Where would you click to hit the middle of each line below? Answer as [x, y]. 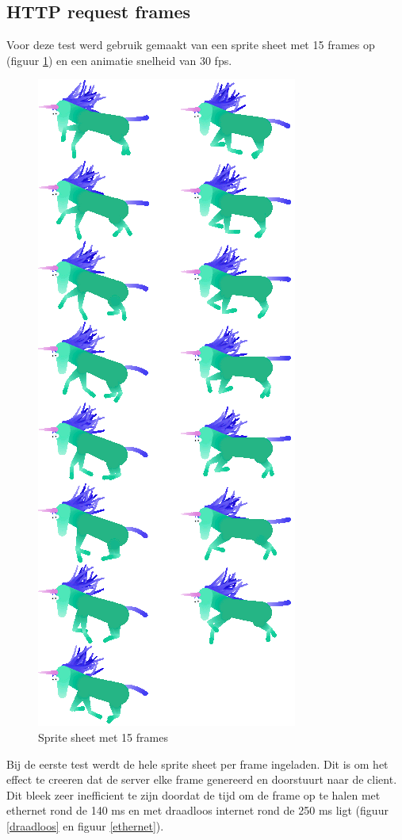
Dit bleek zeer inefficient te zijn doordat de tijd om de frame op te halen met [193, 794]
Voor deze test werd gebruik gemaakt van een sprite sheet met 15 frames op [191, 45]
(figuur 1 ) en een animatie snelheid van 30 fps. [119, 60]
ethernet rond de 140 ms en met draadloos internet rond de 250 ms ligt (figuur [197, 810]
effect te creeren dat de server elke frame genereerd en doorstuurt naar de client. [202, 779]
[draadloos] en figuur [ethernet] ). [85, 825]
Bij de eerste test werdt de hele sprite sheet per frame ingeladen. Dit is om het [197, 764]
